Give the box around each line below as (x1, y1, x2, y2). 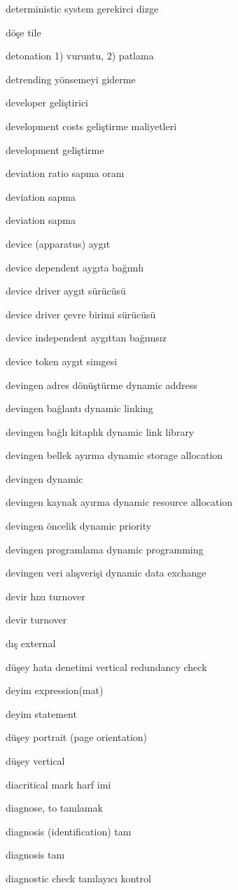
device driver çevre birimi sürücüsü (6, 306, 156, 321)
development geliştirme (6, 142, 104, 157)
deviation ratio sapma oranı (6, 166, 125, 181)
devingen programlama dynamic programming (6, 542, 204, 556)
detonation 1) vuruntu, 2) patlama (6, 48, 154, 63)
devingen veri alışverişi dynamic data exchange (6, 565, 206, 580)
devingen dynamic (6, 471, 83, 486)
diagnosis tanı (6, 847, 65, 862)
